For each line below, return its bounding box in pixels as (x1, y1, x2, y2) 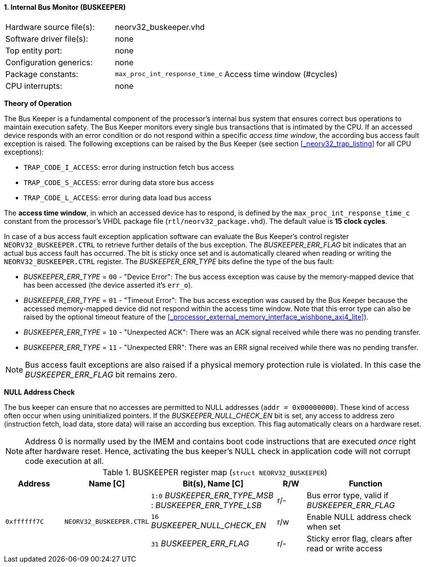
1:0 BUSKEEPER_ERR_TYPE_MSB (151, 490, 274, 500)
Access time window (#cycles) (224, 69, 338, 79)
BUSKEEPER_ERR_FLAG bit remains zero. (25, 369, 177, 379)
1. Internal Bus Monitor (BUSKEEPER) (4, 3, 126, 11)
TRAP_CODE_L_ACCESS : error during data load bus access (24, 193, 212, 202)
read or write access (306, 543, 383, 553)
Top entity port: (5, 45, 62, 55)
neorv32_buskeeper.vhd (115, 22, 205, 32)
